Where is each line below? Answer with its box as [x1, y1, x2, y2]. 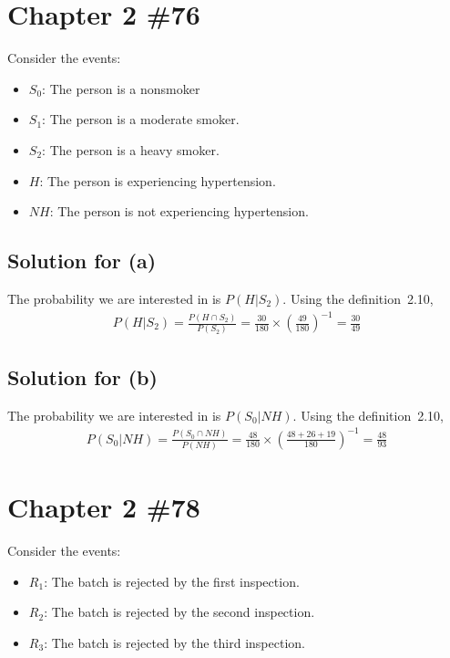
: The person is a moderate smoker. [42, 110, 240, 129]
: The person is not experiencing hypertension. [49, 202, 309, 221]
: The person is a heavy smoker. [42, 140, 220, 159]
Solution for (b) [7, 362, 158, 391]
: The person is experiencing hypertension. [39, 171, 276, 190]
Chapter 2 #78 [7, 488, 200, 526]
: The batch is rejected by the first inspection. [44, 571, 300, 590]
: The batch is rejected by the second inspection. [44, 602, 315, 621]
